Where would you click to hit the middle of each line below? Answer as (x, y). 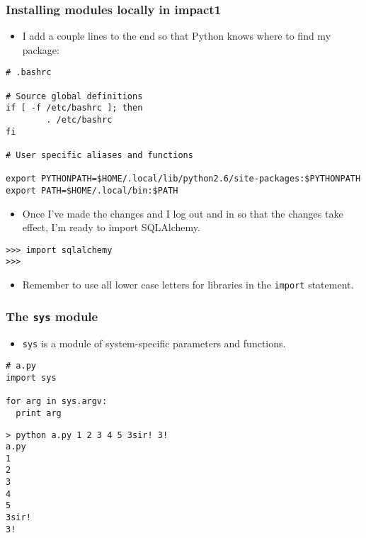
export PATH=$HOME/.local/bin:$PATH (92, 190)
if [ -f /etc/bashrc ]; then (74, 108)
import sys (31, 377)
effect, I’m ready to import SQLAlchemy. (111, 227)
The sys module (52, 316)
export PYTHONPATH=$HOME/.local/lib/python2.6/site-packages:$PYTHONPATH (183, 179)
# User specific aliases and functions (99, 155)
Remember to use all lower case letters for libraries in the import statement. (188, 285)
